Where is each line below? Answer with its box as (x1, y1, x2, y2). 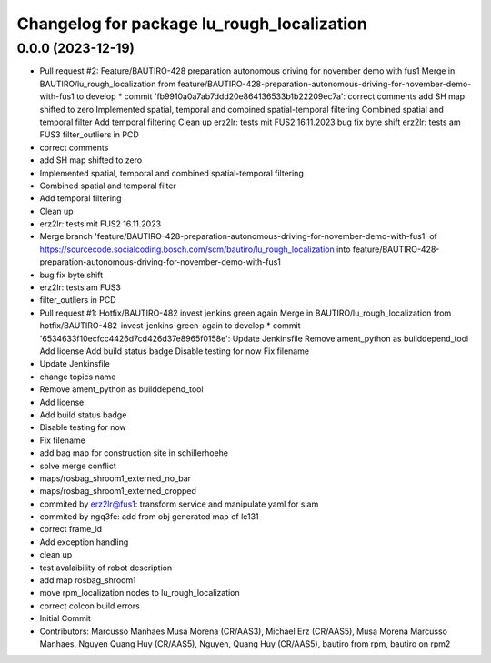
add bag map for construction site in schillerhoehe (39, 447, 229, 458)
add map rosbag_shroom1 (39, 575, 136, 586)
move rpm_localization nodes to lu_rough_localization (39, 588, 240, 598)
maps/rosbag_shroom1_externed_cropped (39, 486, 197, 497)
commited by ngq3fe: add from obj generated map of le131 (39, 511, 259, 522)
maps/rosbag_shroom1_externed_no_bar (39, 473, 191, 484)
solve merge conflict (39, 460, 117, 471)
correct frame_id (39, 524, 103, 535)
